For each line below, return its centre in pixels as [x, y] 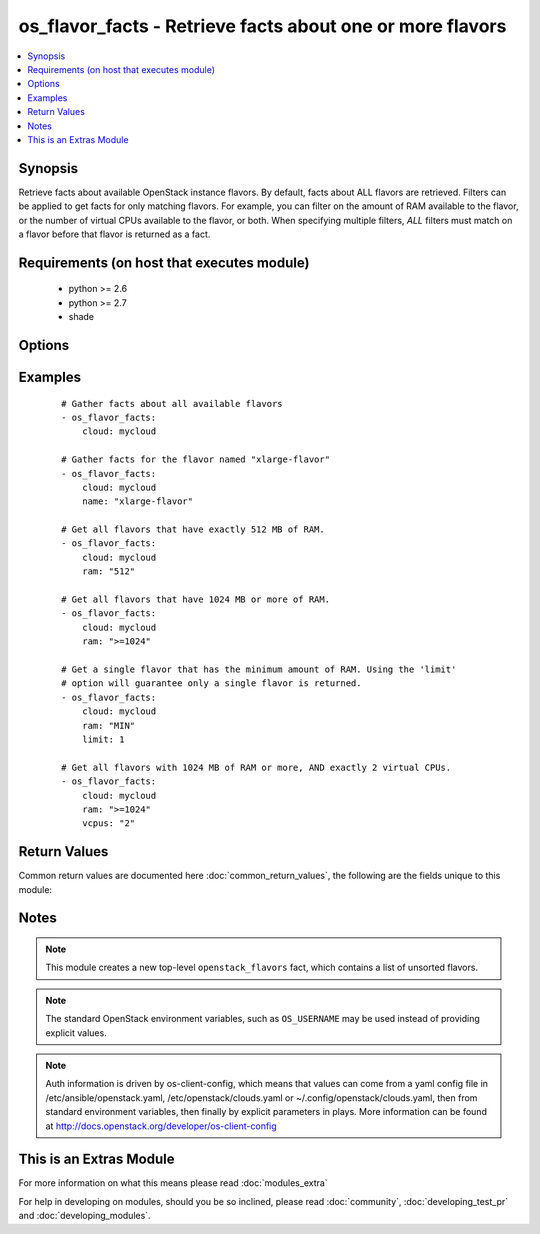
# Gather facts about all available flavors [172, 403]
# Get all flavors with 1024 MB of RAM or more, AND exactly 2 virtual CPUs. [256, 767]
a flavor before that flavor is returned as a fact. [114, 234]
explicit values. [76, 1032]
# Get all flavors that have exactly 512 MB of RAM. [193, 529]
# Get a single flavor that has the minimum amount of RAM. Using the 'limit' [259, 669]
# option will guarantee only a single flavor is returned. [211, 683]
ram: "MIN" [108, 725]
